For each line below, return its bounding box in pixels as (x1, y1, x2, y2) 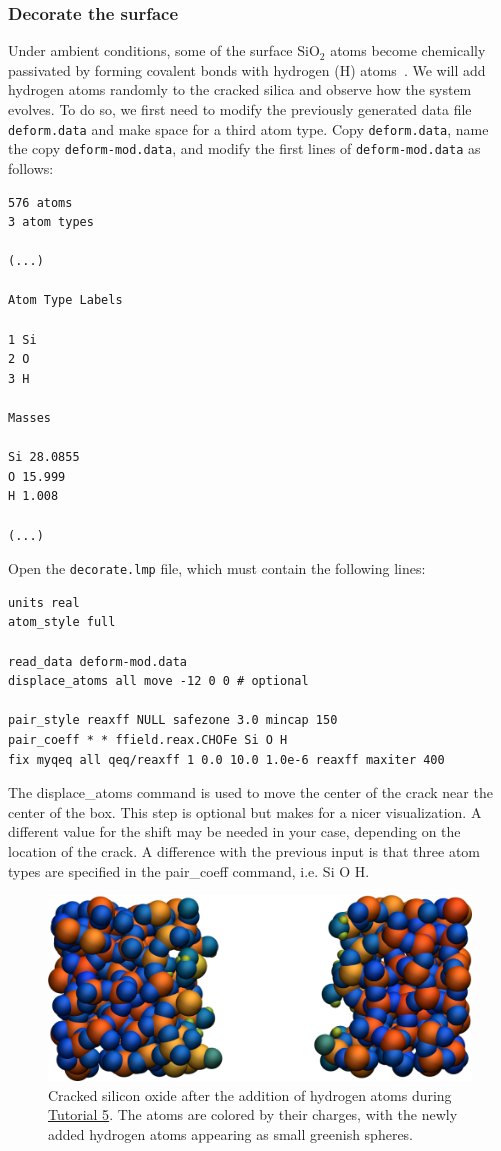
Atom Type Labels (8, 293, 123, 308)
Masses (8, 411, 51, 426)
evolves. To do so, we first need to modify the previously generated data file (8, 99, 472, 119)
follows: (8, 157, 54, 178)
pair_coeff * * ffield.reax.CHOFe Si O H (8, 733, 288, 747)
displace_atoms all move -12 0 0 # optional (8, 674, 309, 689)
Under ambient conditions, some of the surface (8, 40, 293, 61)
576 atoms (8, 195, 73, 210)
